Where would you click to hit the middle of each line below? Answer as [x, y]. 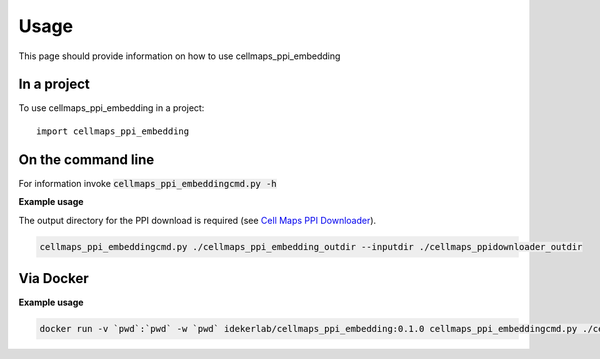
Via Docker [53, 278]
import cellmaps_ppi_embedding [113, 131]
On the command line [86, 159]
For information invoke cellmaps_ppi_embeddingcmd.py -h [147, 183]
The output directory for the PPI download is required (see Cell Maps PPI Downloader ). [197, 220]
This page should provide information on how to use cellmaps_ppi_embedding [179, 56]
